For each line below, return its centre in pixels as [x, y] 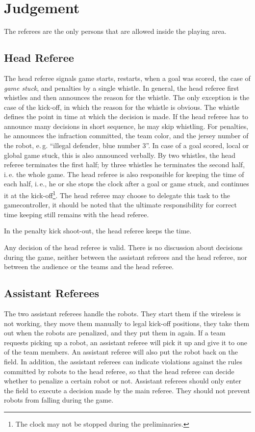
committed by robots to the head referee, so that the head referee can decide [119, 371]
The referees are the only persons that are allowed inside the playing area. [115, 31]
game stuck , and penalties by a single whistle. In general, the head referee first [122, 88]
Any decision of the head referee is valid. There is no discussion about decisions [123, 247]
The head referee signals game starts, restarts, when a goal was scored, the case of [127, 78]
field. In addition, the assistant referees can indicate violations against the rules [123, 362]
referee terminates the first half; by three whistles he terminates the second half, [125, 165]
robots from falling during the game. [59, 400]
